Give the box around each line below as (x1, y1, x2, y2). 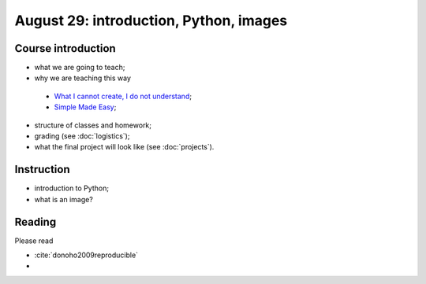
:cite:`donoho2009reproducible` (34, 250, 138, 260)
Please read (14, 236, 54, 245)
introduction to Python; (34, 183, 110, 193)
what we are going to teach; (34, 63, 125, 72)
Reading (14, 215, 57, 228)
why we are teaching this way (34, 73, 132, 83)
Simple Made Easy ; (54, 102, 117, 112)
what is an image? (34, 194, 94, 204)
